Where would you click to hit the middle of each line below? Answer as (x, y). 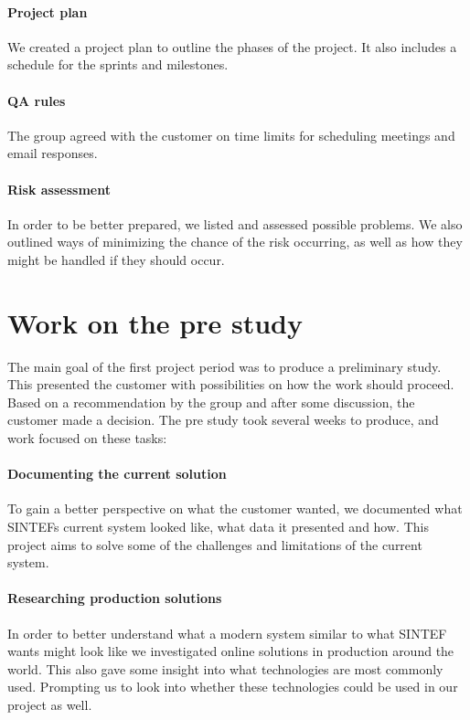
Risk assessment (59, 189)
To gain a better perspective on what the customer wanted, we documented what (235, 508)
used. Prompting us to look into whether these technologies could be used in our (233, 687)
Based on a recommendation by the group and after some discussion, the (211, 402)
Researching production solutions (115, 598)
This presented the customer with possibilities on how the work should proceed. (231, 384)
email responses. (53, 153)
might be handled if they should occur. (116, 259)
